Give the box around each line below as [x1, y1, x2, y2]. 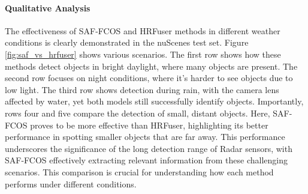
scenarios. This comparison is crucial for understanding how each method [5, 165, 274, 178]
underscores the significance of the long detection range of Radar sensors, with [5, 142, 292, 154]
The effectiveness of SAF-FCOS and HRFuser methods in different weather [5, 24, 280, 37]
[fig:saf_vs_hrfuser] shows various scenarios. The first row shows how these [5, 47, 281, 60]
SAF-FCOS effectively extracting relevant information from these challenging [5, 154, 288, 166]
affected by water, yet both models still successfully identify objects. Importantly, [5, 95, 304, 108]
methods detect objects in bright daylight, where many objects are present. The [5, 59, 298, 72]
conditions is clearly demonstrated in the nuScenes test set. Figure [5, 36, 249, 49]
